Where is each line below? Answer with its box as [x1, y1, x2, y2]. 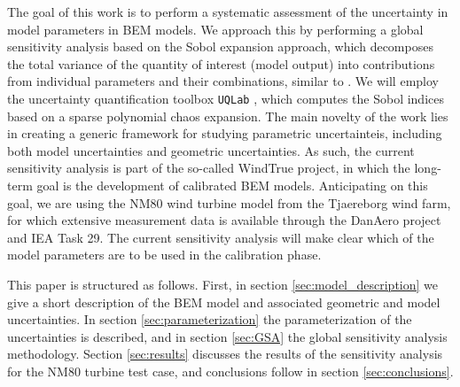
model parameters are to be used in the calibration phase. [7, 245, 322, 264]
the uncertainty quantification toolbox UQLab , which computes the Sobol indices [7, 89, 444, 107]
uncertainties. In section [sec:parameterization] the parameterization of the [7, 310, 412, 329]
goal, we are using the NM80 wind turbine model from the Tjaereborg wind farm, [7, 193, 451, 212]
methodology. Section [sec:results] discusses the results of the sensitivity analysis [7, 344, 443, 363]
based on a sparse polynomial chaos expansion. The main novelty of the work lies [7, 106, 448, 125]
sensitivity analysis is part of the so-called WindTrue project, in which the [7, 159, 410, 177]
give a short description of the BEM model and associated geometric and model [7, 292, 441, 311]
